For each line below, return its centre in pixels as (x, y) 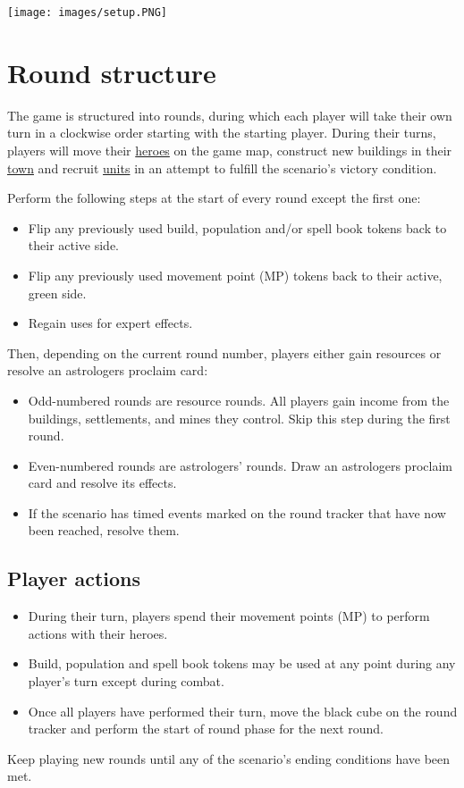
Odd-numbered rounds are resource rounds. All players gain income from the (239, 400)
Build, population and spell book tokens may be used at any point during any (242, 663)
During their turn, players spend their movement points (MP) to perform (229, 616)
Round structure (112, 72)
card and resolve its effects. (102, 483)
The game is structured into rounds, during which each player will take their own (230, 115)
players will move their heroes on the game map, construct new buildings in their (230, 150)
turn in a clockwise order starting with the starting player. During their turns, (222, 133)
